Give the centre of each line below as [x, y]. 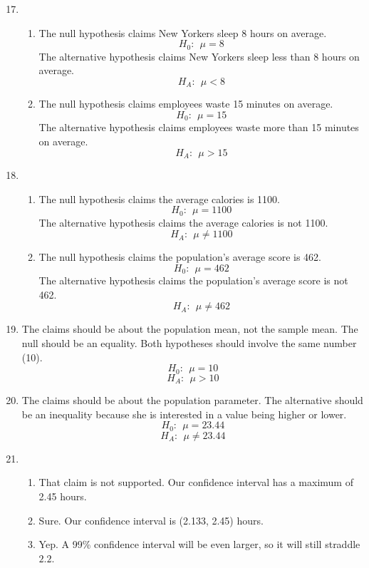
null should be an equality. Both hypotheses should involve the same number [189, 343]
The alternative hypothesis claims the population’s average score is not [193, 280]
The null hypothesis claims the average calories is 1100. [159, 198]
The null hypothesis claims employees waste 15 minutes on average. [186, 104]
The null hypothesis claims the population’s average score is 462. [180, 257]
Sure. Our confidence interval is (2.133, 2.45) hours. [151, 520]
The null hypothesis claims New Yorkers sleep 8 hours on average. [183, 32]
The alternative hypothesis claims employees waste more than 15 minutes [199, 127]
